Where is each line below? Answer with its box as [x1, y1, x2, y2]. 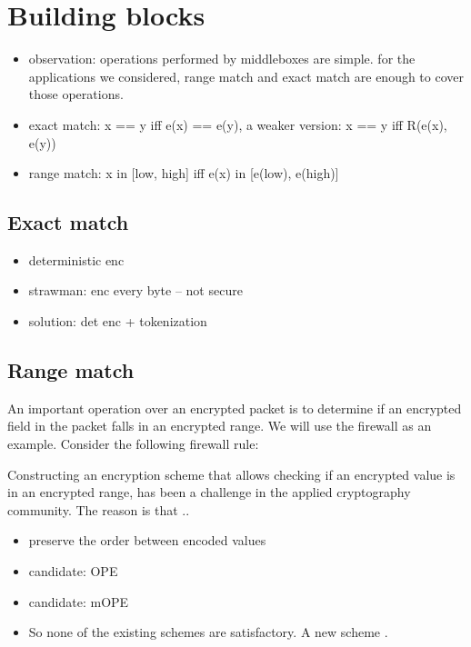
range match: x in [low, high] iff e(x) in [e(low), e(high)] [28, 164, 339, 183]
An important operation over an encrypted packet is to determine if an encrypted [7, 398, 462, 417]
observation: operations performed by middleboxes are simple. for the [28, 49, 416, 68]
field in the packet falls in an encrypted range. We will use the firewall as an [7, 416, 432, 435]
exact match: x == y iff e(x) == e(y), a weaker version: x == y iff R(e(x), [28, 114, 447, 134]
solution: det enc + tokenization [28, 312, 207, 331]
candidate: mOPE [28, 592, 129, 611]
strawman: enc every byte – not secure [28, 281, 243, 300]
